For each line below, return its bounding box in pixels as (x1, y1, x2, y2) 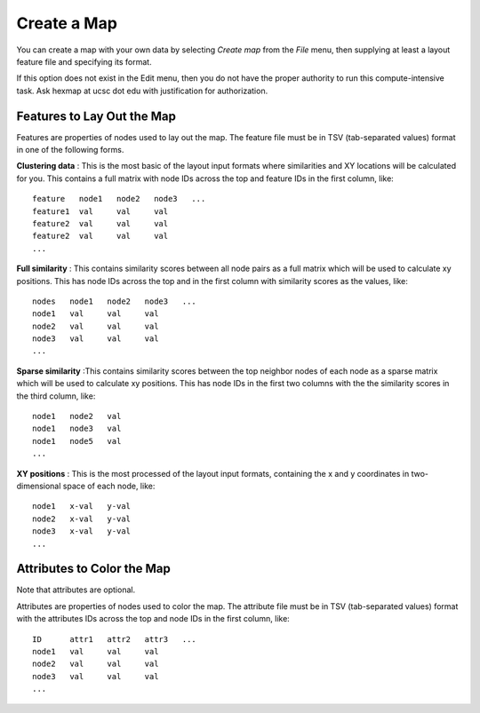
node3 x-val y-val (32, 527, 132, 536)
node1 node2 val (32, 411, 122, 422)
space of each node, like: (62, 480, 156, 491)
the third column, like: (16, 391, 96, 401)
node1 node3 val (32, 424, 122, 434)
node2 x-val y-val (32, 513, 132, 524)
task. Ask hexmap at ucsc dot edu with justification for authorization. (16, 85, 268, 96)
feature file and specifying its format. (16, 56, 152, 67)
